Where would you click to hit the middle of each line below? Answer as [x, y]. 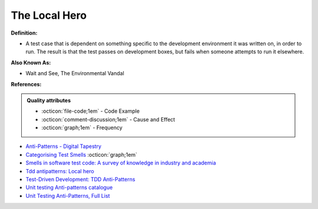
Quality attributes [49, 100]
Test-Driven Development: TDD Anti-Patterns [80, 180]
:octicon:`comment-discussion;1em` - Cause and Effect [108, 119]
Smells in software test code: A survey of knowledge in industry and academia [121, 163]
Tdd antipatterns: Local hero [60, 171]
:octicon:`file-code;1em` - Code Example [91, 111]
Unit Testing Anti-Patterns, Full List [68, 195]
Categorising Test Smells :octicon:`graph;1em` [82, 154]
